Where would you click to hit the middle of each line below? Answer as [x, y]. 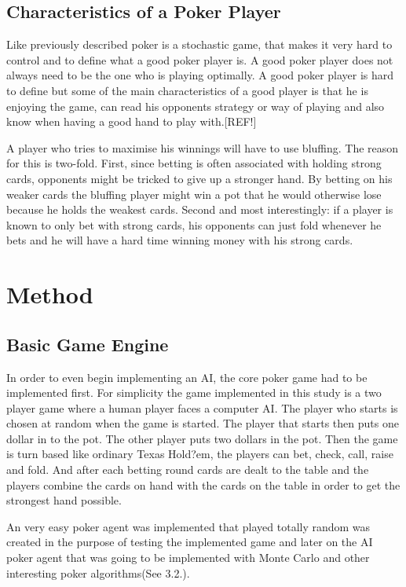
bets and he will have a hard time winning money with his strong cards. [180, 240]
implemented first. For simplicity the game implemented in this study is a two [194, 393]
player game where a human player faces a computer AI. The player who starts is [202, 407]
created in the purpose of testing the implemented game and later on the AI [190, 542]
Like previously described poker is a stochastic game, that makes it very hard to [199, 44]
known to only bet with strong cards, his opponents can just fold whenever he [194, 224]
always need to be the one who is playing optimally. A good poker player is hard [200, 75]
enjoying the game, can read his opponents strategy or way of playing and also [196, 106]
